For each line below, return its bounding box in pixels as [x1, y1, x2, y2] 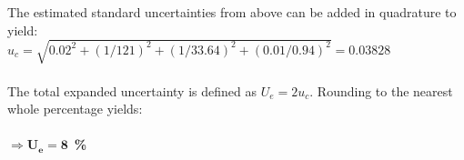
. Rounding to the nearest [309, 81, 453, 100]
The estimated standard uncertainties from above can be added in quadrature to [7, 3, 457, 22]
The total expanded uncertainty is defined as [7, 81, 257, 100]
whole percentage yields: [7, 99, 143, 118]
